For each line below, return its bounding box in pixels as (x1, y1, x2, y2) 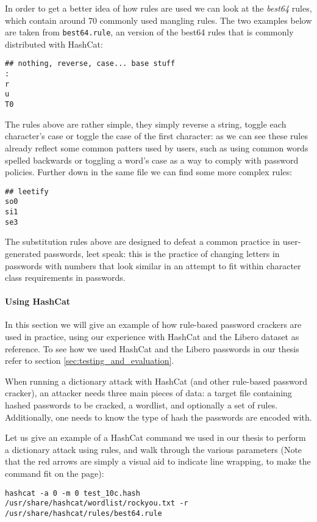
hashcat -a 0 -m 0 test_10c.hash (5, 488, 140, 498)
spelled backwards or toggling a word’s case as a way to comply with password (5, 153, 299, 166)
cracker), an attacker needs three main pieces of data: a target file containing (5, 386, 292, 399)
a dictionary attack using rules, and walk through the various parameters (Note (5, 443, 302, 455)
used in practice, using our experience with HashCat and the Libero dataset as (5, 330, 299, 343)
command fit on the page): (5, 467, 104, 480)
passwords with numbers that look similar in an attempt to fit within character (5, 259, 301, 272)
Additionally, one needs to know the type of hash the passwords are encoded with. (5, 410, 312, 423)
